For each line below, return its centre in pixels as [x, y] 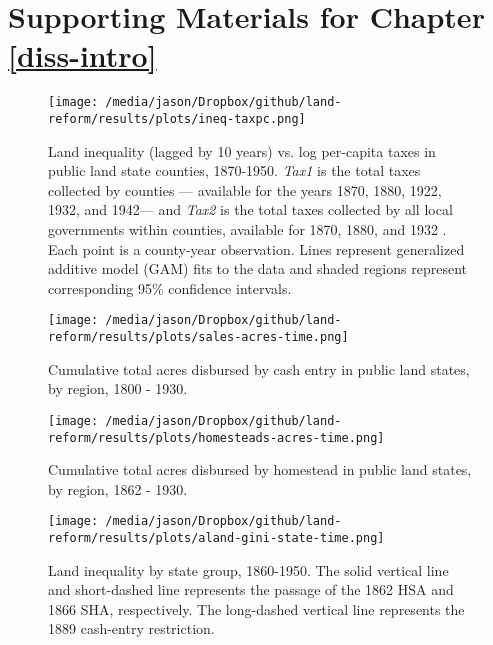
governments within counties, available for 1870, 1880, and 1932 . [247, 229]
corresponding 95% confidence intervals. [170, 287]
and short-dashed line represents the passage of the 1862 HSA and [251, 589]
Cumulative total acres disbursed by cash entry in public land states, [259, 368]
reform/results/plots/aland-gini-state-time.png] [216, 538]
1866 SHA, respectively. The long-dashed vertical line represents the [256, 608]
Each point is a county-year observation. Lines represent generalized [256, 248]
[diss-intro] [82, 55]
